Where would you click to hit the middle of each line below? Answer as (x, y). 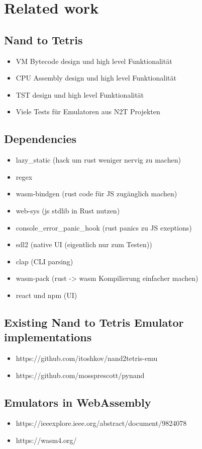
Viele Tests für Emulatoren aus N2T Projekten (88, 111)
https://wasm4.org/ (46, 440)
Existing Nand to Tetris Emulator (94, 322)
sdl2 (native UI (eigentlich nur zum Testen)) (84, 244)
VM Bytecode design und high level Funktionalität (94, 61)
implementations (48, 337)
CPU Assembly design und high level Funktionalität (96, 78)
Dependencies (40, 139)
